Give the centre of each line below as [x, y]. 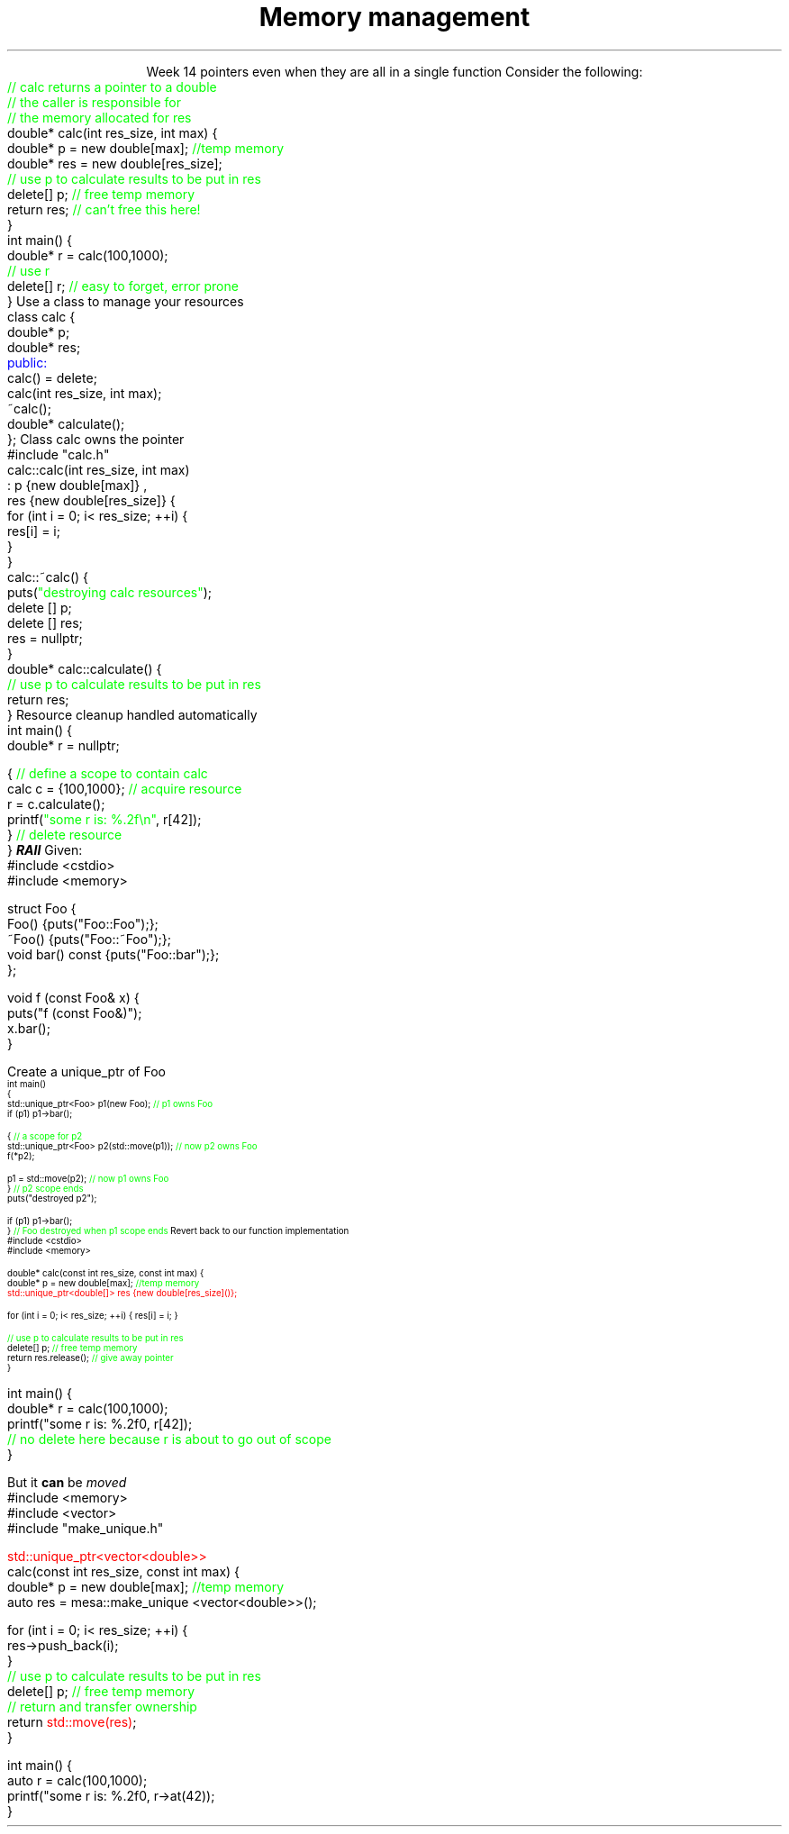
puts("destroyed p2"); [52, 1198]
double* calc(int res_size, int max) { [113, 132]
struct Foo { [42, 908]
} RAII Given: [45, 849]
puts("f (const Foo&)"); [75, 1012]
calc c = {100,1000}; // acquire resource [125, 788]
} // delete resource [65, 834]
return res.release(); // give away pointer [91, 1357]
